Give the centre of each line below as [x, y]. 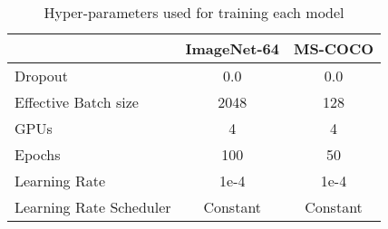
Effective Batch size [77, 102]
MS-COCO [334, 48]
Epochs [38, 154]
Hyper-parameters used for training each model [194, 12]
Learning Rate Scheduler [93, 207]
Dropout [41, 76]
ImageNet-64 [232, 48]
